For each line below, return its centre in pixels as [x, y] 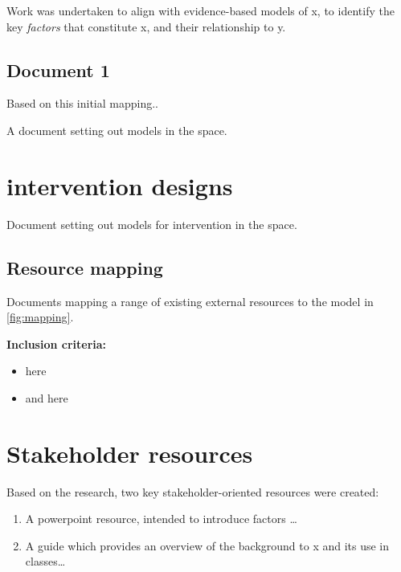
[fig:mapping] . [40, 317]
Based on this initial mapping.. [82, 103]
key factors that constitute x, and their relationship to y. [146, 26]
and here [47, 397]
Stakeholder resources [130, 453]
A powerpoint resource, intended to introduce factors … [161, 519]
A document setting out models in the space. [117, 130]
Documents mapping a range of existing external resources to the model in [190, 301]
